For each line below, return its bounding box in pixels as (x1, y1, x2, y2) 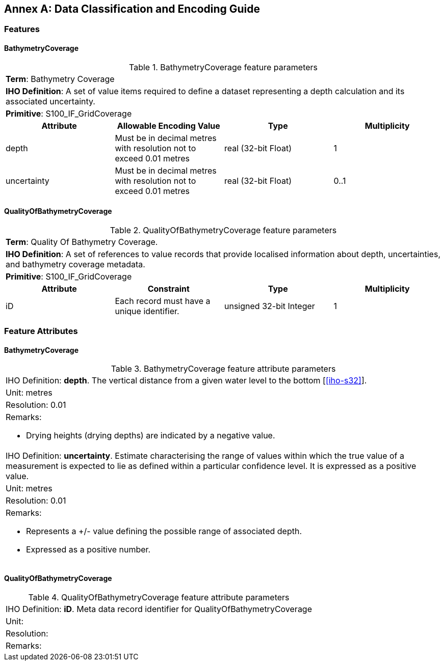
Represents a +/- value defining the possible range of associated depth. (26, 526, 302, 537)
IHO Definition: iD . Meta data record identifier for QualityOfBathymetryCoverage (6, 603, 312, 614)
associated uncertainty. (6, 96, 95, 106)
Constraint (147, 283, 190, 294)
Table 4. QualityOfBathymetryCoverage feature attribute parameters (28, 592, 290, 602)
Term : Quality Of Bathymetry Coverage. (6, 236, 158, 247)
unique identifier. (115, 306, 179, 316)
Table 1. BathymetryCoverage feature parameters (129, 62, 318, 72)
